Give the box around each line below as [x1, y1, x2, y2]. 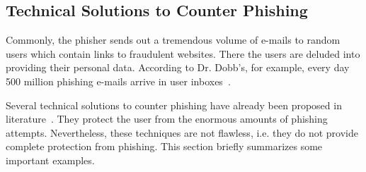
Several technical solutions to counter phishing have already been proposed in [6, 97, 342, 112]
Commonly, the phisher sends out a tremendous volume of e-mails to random [6, 32, 341, 47]
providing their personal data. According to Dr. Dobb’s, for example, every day [6, 60, 350, 75]
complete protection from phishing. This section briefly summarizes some [6, 139, 323, 154]
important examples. [6, 152, 95, 167]
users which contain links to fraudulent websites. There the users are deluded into [6, 46, 360, 61]
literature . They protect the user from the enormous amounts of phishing [6, 111, 328, 126]
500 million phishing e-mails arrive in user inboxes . [6, 73, 231, 88]
